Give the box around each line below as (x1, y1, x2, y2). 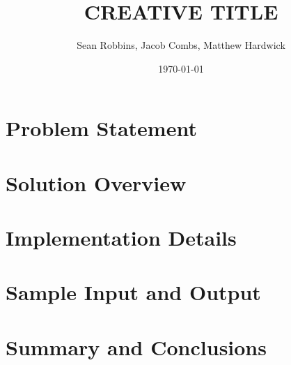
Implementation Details (6, 223, 237, 252)
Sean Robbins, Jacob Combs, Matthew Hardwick (77, 38, 285, 52)
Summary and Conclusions (6, 332, 267, 361)
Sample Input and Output (6, 278, 261, 306)
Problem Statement (6, 114, 197, 142)
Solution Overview (6, 168, 187, 197)
